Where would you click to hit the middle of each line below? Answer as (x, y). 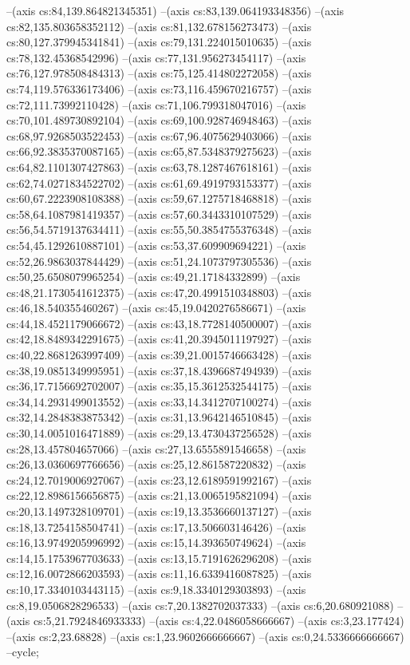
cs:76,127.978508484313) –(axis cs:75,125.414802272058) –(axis (159, 73)
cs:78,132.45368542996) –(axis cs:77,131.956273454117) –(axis (156, 57)
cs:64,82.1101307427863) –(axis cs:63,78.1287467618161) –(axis (159, 166)
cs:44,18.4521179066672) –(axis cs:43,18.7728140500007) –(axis (159, 323)
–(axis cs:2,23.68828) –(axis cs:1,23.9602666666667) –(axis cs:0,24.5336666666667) (205, 636)
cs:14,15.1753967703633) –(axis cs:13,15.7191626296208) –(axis (159, 558)
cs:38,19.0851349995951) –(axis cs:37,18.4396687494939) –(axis (159, 370)
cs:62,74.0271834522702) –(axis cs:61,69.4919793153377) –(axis (159, 182)
